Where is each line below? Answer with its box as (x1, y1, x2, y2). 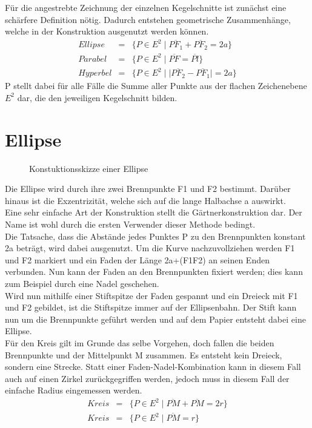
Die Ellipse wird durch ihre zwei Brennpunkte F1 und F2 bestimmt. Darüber (5, 182, 291, 195)
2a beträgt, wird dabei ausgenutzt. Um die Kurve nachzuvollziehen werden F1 (5, 242, 295, 254)
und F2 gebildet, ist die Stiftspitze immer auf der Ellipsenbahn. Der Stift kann (5, 301, 297, 314)
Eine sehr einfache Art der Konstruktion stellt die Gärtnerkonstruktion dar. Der (5, 206, 302, 219)
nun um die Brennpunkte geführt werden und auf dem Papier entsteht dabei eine (5, 312, 306, 325)
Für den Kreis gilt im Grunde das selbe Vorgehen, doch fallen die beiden (5, 337, 274, 349)
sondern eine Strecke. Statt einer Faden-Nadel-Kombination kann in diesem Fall (5, 360, 301, 373)
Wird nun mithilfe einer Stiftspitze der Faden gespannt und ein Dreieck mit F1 (5, 289, 298, 301)
